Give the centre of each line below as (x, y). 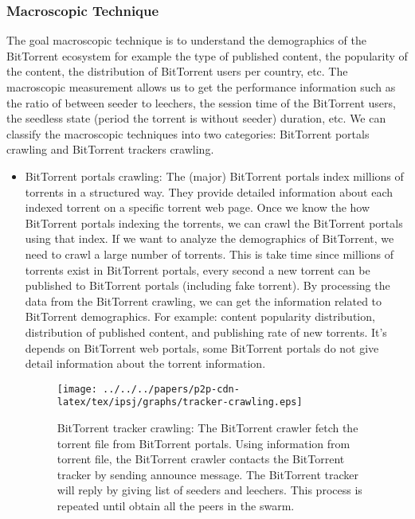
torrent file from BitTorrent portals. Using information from (204, 443)
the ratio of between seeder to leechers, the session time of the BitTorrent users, (201, 102)
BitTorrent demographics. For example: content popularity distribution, (200, 316)
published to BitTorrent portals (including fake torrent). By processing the (207, 285)
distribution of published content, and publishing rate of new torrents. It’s (206, 332)
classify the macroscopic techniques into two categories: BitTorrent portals (188, 133)
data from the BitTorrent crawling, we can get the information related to (204, 300)
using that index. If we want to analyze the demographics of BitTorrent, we (209, 238)
